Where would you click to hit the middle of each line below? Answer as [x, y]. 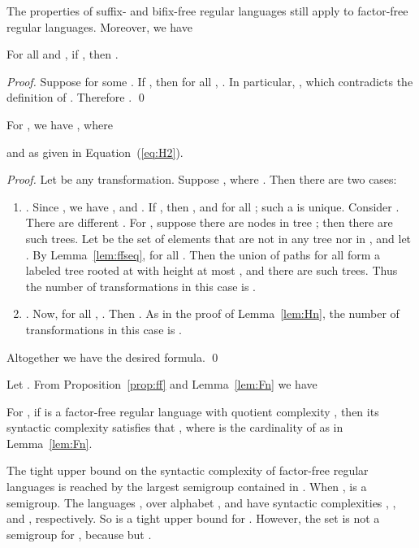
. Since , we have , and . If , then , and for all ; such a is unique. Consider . [212, 206]
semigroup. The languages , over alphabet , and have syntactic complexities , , [201, 502]
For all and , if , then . [63, 54]
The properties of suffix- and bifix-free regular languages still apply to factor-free [207, 11]
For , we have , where [60, 124]
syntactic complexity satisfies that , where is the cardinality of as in [175, 427]
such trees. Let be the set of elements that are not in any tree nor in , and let [218, 238]
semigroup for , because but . [79, 534]
